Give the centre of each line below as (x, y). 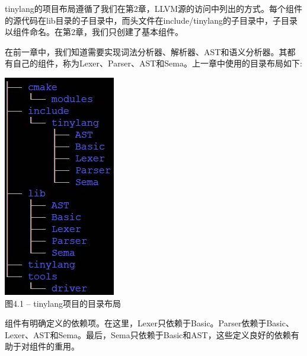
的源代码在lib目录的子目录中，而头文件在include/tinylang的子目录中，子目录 (151, 20)
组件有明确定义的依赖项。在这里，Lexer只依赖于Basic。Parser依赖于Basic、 (149, 323)
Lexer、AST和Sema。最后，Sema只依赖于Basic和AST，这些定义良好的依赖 (148, 334)
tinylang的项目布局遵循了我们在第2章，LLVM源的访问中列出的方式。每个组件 (154, 8)
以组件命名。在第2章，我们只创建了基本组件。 (94, 32)
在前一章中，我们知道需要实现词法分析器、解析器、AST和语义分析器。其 (146, 51)
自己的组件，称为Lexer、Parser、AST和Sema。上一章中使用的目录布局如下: (157, 63)
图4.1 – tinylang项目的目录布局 (63, 303)
